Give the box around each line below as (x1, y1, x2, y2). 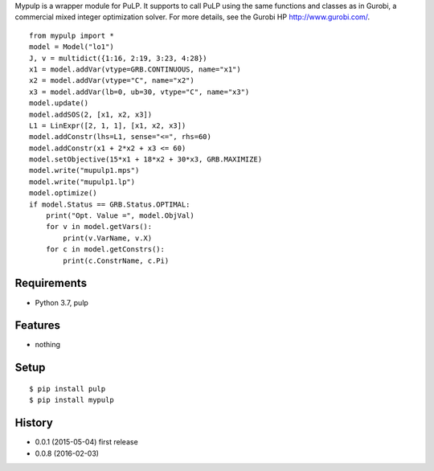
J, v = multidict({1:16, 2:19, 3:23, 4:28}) (29, 53, 208, 63)
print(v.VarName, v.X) (63, 233, 153, 243)
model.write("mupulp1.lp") (29, 177, 136, 186)
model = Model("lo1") (29, 43, 114, 51)
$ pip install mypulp (29, 395, 114, 405)
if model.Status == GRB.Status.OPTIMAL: (29, 199, 190, 209)
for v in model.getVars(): (45, 222, 153, 231)
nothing (35, 340, 60, 350)
